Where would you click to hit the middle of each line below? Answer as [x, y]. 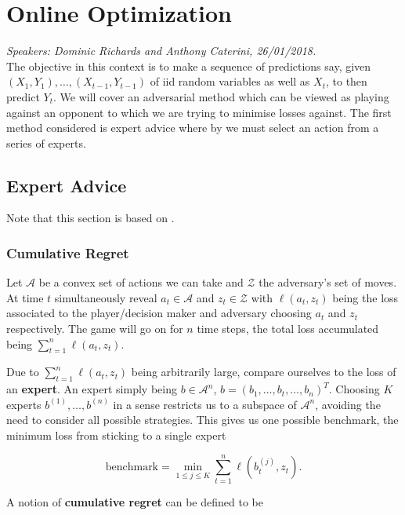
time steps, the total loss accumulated [288, 329]
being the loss [365, 297]
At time [25, 297]
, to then [346, 81]
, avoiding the [348, 404]
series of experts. [46, 142]
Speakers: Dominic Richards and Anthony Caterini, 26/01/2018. [161, 51]
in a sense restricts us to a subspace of [205, 404]
